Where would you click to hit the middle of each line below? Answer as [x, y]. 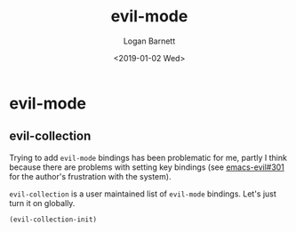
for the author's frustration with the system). [90, 176]
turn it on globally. [42, 203]
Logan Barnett [149, 41]
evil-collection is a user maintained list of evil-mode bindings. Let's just [143, 194]
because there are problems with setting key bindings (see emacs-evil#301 [147, 167]
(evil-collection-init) [53, 220]
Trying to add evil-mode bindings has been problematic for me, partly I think [148, 157]
